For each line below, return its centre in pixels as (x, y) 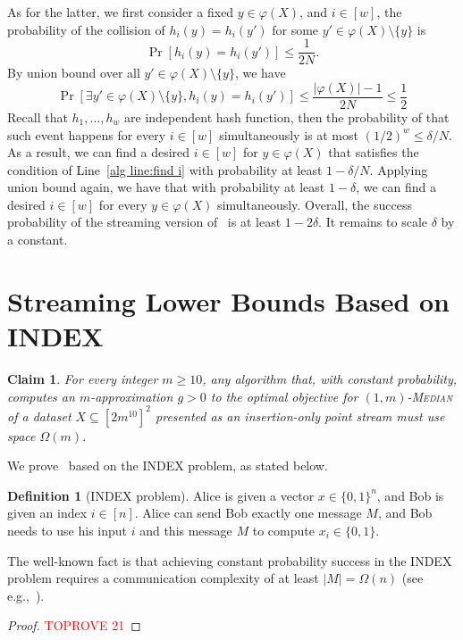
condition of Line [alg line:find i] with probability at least (165, 169)
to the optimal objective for (284, 396)
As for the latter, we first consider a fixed (121, 12)
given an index (47, 513)
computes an (41, 396)
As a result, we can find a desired (99, 152)
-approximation (132, 396)
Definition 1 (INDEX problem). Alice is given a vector (161, 495)
